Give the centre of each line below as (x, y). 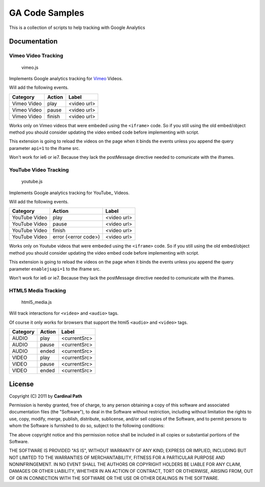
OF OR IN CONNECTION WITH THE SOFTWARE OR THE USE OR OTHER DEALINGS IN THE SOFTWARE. (114, 478)
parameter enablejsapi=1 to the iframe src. (55, 269)
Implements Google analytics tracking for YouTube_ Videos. (69, 193)
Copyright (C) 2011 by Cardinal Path (46, 396)
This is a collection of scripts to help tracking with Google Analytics (77, 28)
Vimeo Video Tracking (36, 56)
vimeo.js (30, 67)
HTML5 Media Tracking (38, 290)
